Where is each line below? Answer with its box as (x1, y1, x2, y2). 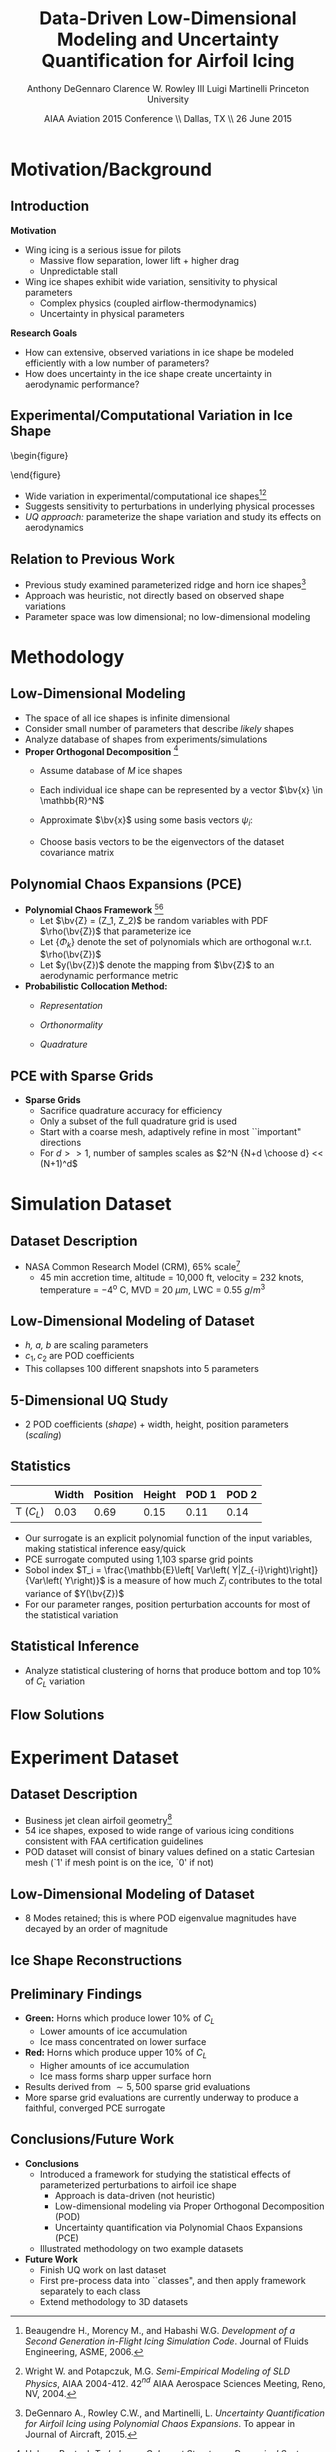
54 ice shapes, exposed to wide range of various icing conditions (24, 1825, 295, 1837)
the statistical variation (24, 1608, 119, 1621)
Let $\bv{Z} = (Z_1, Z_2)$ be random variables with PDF (39, 914, 269, 926)
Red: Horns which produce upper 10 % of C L (24, 2047, 208, 2061)
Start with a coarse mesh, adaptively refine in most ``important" (39, 1126, 302, 1138)
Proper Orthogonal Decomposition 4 (24, 743, 179, 757)
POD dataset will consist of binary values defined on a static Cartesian (24, 1846, 315, 1858)
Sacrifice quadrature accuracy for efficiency (39, 1105, 223, 1117)
